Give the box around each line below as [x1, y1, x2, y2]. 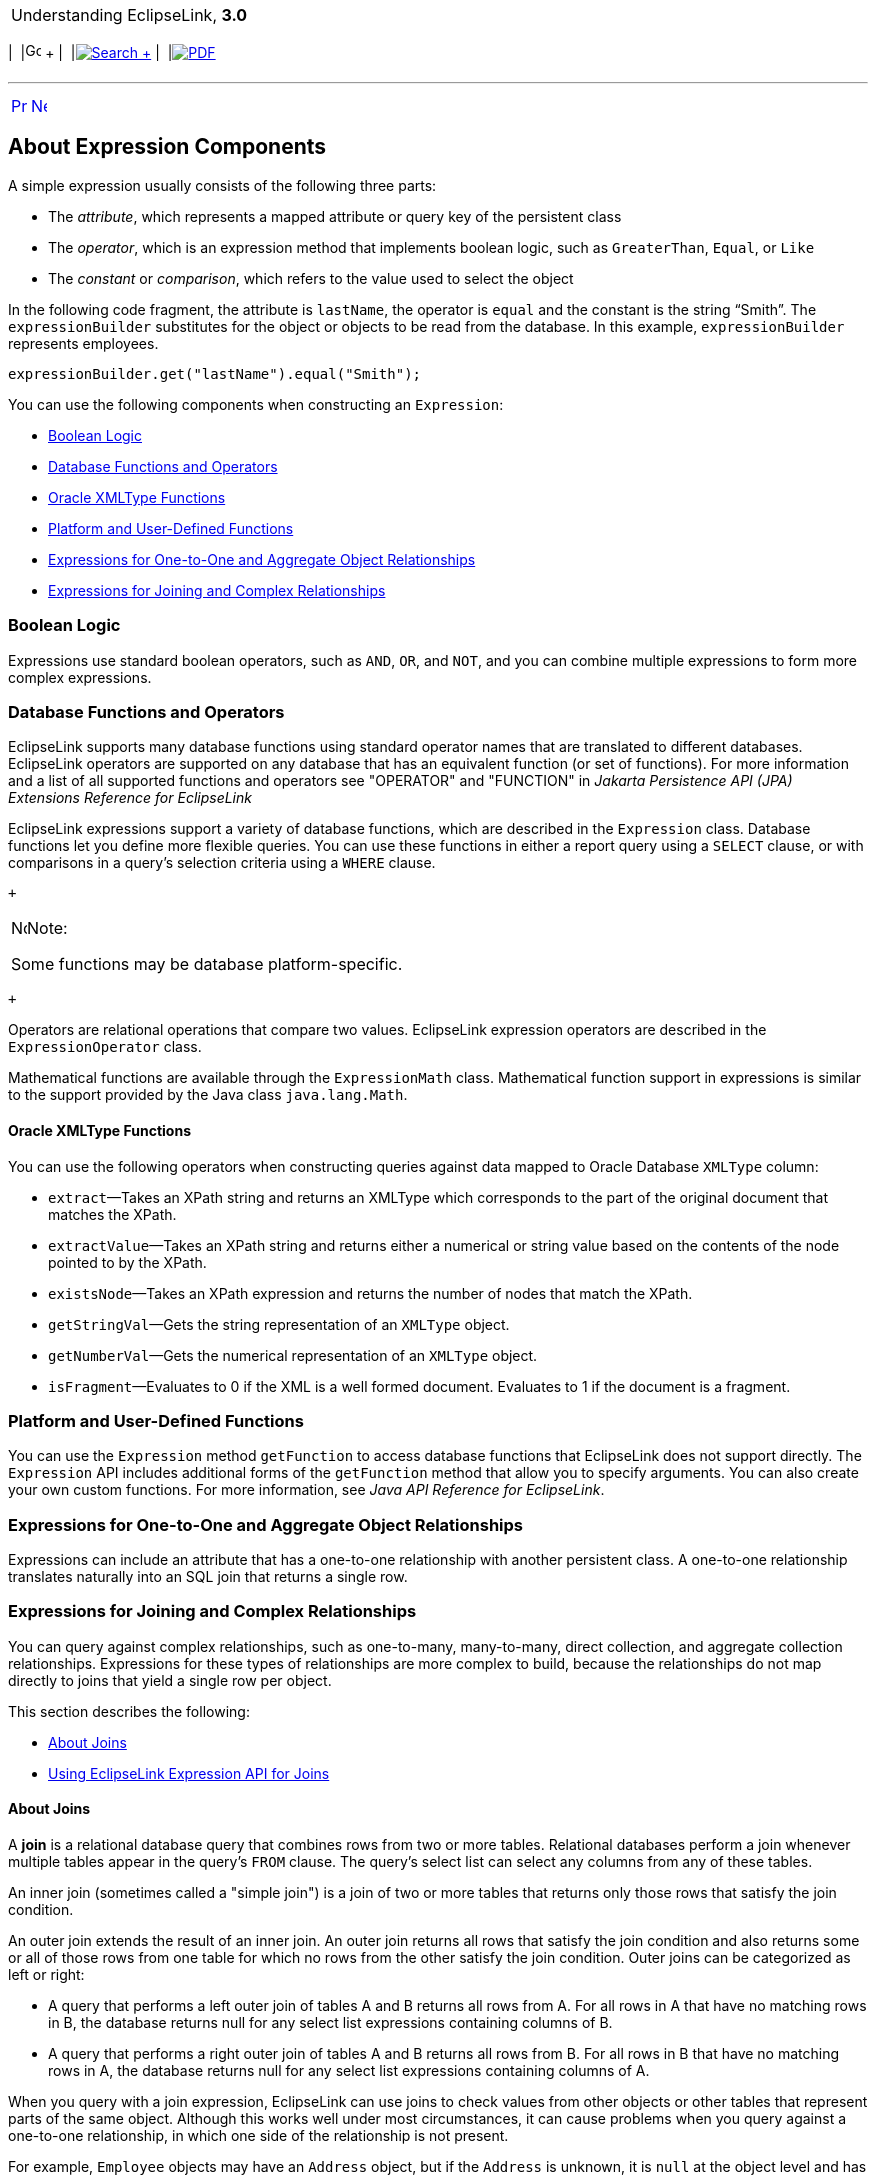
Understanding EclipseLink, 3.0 [11, 5, 248, 25]
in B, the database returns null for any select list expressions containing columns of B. [48, 2014, 613, 2032]
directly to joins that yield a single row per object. [8, 1671, 332, 1689]
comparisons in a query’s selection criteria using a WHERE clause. [8, 854, 436, 872]
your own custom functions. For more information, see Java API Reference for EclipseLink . [8, 1481, 605, 1499]
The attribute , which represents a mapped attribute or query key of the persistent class [48, 207, 622, 225]
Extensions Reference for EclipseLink [8, 789, 252, 807]
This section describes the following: [8, 1702, 250, 1720]
